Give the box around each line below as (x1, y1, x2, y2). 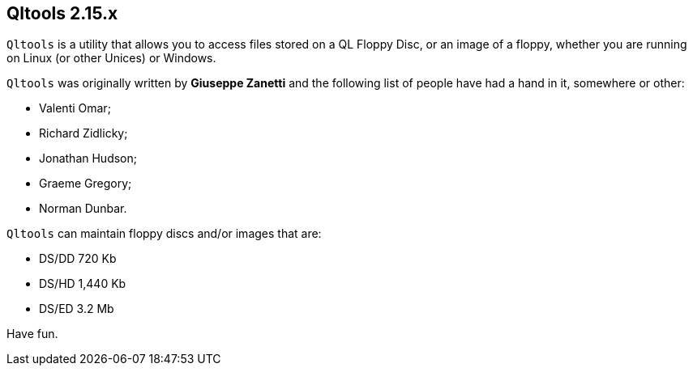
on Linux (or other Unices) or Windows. (6, 51, 216, 66)
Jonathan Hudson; (39, 151, 137, 166)
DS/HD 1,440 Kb (39, 277, 126, 291)
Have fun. (6, 327, 58, 341)
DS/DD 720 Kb (39, 252, 117, 266)
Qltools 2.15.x (6, 3, 118, 23)
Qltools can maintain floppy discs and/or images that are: (6, 226, 322, 241)
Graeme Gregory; (39, 176, 132, 191)
